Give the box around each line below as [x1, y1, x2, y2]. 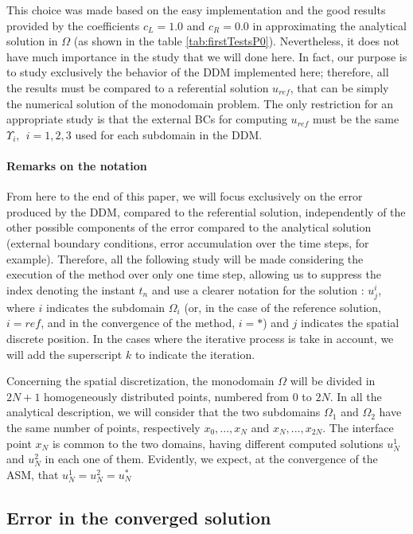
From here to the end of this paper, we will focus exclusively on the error [6, 188, 363, 205]
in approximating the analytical [252, 17, 407, 33]
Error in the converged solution [6, 505, 271, 529]
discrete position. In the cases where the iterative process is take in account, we [6, 330, 394, 347]
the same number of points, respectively [6, 419, 201, 436]
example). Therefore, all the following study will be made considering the [6, 250, 364, 267]
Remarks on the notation [6, 157, 147, 173]
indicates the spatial [301, 314, 399, 331]
